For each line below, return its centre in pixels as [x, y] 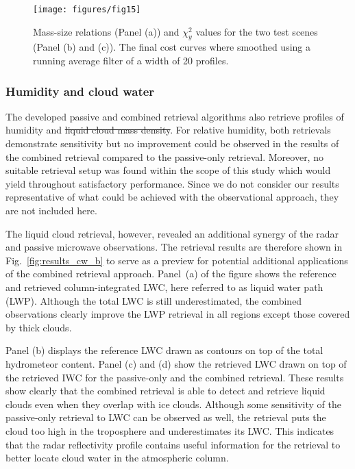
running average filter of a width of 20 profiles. [131, 61]
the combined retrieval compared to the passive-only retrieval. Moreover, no [164, 156]
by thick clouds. [39, 327]
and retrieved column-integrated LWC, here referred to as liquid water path [164, 287]
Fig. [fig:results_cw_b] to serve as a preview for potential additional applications [177, 260]
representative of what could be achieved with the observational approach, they [172, 197]
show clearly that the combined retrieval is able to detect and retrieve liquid [166, 391]
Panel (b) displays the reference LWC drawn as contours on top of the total [164, 350]
